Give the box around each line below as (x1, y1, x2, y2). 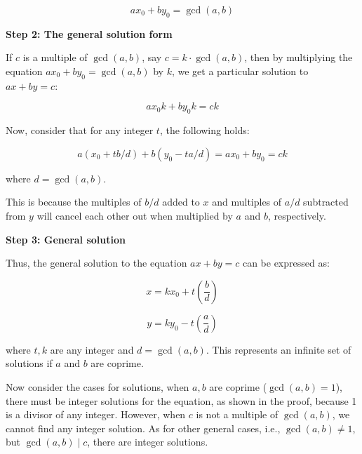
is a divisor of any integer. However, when (6, 407, 186, 422)
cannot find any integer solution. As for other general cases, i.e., (6, 420, 281, 435)
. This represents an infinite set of (206, 342, 351, 356)
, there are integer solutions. (87, 434, 208, 449)
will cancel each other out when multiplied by (36, 208, 233, 222)
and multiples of (212, 194, 282, 209)
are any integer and (50, 342, 134, 356)
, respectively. (267, 208, 326, 222)
